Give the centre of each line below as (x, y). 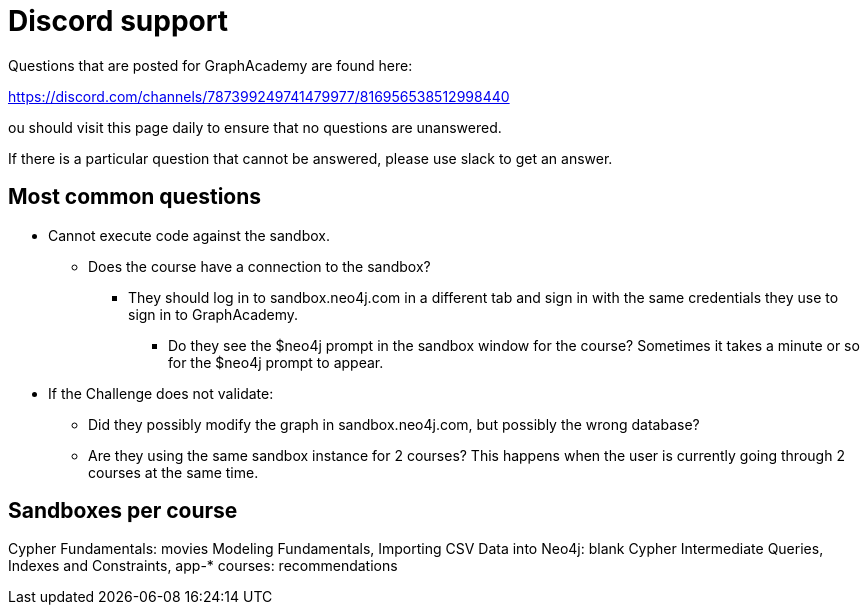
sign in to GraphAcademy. (213, 314)
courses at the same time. (173, 472)
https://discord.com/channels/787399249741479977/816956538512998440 (259, 96)
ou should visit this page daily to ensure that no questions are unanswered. (255, 127)
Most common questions (135, 197)
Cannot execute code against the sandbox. (189, 235)
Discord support (118, 21)
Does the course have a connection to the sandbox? (259, 266)
